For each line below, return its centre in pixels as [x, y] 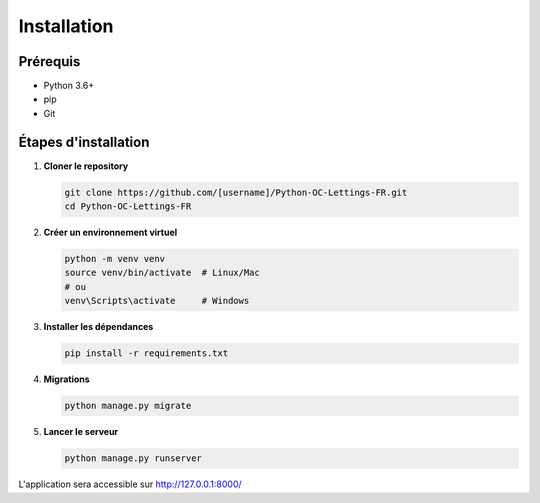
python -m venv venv [114, 259]
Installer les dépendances [98, 327]
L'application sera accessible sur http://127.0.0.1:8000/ [130, 484]
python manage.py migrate [128, 406]
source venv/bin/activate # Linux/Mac [162, 273]
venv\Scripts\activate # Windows [157, 301]
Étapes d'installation [84, 141]
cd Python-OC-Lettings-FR [128, 206]
